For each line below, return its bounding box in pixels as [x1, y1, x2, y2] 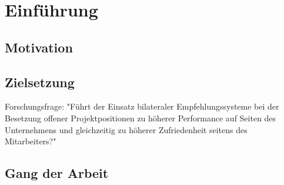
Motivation [5, 38, 73, 56]
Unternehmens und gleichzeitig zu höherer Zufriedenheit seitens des [5, 123, 248, 136]
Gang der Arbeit [5, 164, 109, 182]
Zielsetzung [5, 72, 75, 91]
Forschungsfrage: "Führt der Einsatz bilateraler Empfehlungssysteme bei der [5, 100, 279, 113]
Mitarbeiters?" [5, 135, 56, 147]
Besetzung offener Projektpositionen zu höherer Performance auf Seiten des [5, 111, 276, 124]
